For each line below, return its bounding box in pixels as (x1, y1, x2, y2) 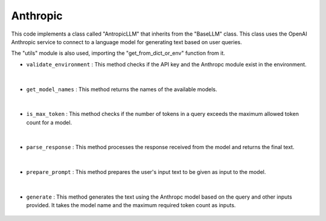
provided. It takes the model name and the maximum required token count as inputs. (26, 202, 236, 209)
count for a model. (26, 118, 72, 126)
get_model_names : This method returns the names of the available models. (26, 85, 217, 93)
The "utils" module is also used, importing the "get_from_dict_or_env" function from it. (11, 50, 226, 57)
